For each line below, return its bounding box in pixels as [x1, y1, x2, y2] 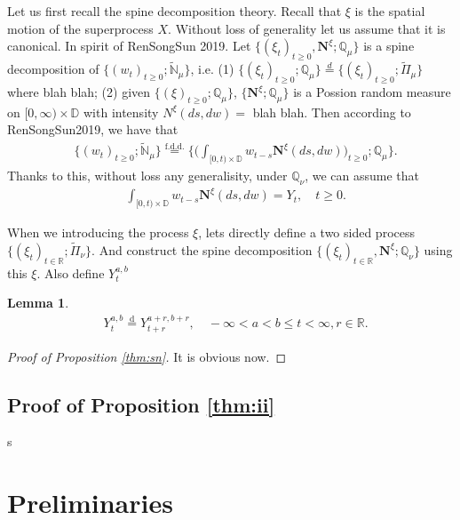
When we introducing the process [7, 223, 189, 242]
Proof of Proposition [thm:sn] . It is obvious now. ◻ [7, 347, 287, 365]
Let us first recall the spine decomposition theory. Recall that [7, 2, 342, 20]
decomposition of [7, 60, 99, 78]
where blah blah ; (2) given [7, 83, 151, 100]
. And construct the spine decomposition [91, 240, 313, 259]
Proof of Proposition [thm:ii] [7, 390, 275, 418]
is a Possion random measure [293, 83, 451, 100]
